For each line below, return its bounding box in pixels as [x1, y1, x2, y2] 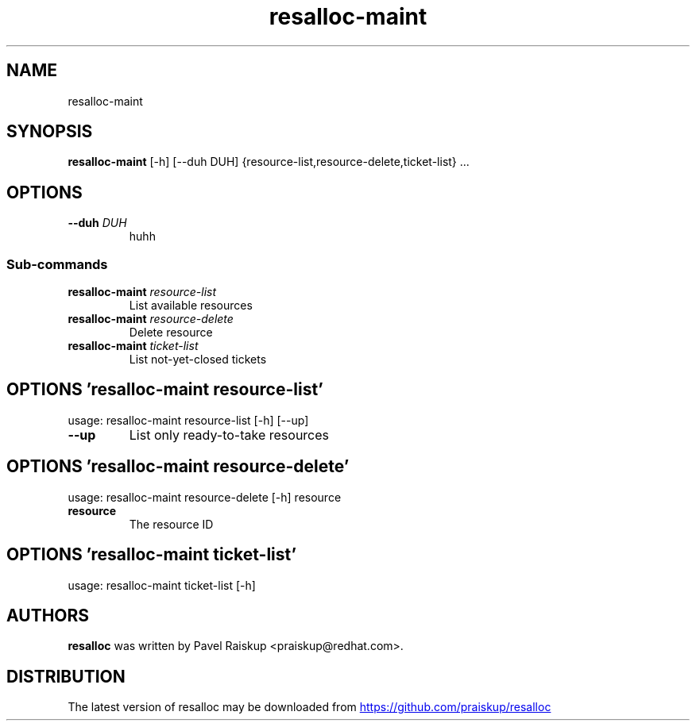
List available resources [129, 298, 253, 313]
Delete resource [129, 325, 213, 340]
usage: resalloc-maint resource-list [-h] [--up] [68, 413, 309, 427]
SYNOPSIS [6, 121, 93, 142]
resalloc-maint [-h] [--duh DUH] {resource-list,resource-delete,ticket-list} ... [68, 155, 470, 169]
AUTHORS [6, 605, 90, 625]
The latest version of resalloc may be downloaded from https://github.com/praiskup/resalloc [68, 700, 551, 714]
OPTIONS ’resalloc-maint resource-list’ [6, 379, 323, 400]
